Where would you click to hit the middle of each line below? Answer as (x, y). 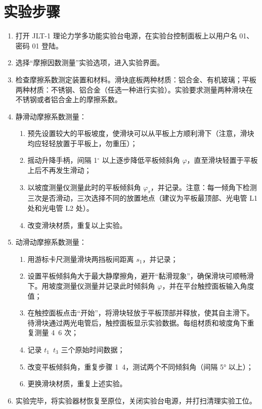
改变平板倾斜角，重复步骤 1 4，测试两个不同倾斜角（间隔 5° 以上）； (140, 366)
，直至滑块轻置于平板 (222, 160)
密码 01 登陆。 (39, 45)
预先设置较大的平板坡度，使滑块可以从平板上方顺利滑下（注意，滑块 (141, 133)
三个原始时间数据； (93, 349)
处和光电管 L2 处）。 (60, 208)
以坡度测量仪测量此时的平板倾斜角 (84, 187)
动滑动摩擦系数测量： (51, 242)
